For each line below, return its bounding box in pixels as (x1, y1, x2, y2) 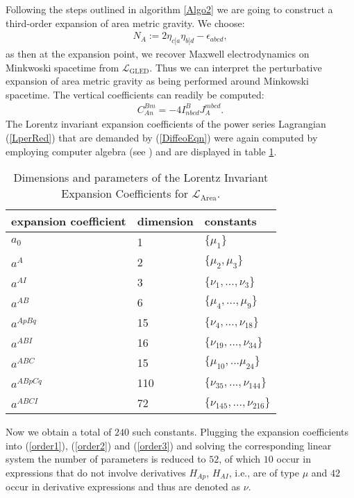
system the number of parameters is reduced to (6, 452, 206, 466)
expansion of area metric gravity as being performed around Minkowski (6, 74, 309, 88)
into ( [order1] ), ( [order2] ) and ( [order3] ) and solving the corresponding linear (6, 438, 332, 452)
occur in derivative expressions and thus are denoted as (6, 479, 241, 494)
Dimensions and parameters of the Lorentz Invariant (13, 169, 269, 186)
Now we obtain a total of (6, 424, 112, 439)
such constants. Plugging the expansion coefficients (132, 424, 349, 439)
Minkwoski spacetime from (6, 60, 119, 74)
